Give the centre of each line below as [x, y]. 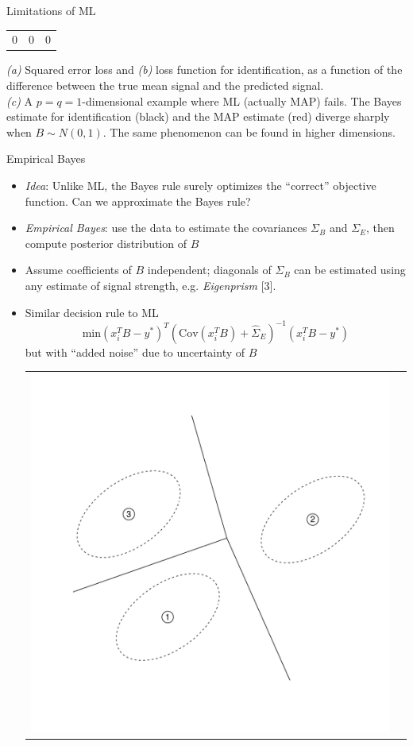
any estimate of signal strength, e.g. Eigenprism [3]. [151, 285]
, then [380, 228]
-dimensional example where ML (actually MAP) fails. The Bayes [242, 100]
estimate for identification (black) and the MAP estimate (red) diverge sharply [198, 116]
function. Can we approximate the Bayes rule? [138, 201]
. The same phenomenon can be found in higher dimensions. [249, 131]
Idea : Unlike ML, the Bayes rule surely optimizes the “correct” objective [201, 185]
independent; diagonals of [209, 270]
